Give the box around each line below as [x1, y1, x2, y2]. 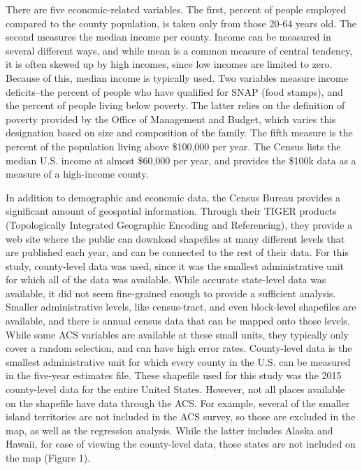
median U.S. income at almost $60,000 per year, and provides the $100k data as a [6, 152, 356, 167]
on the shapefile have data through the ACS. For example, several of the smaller [6, 395, 350, 410]
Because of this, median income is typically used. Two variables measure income [6, 70, 348, 85]
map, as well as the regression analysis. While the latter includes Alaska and [6, 422, 333, 437]
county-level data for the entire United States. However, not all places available [6, 382, 345, 397]
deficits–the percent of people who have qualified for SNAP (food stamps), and [6, 84, 343, 99]
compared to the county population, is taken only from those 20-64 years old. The [6, 15, 357, 30]
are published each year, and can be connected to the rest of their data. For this [6, 245, 349, 259]
